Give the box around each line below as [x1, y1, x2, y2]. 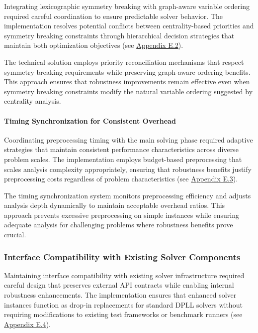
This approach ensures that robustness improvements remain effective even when [4, 76, 250, 87]
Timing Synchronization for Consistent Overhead [4, 115, 176, 126]
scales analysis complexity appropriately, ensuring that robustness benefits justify [4, 164, 252, 174]
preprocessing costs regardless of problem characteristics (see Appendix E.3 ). [4, 173, 238, 184]
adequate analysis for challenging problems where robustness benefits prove [4, 219, 233, 230]
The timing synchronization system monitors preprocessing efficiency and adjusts [4, 190, 251, 200]
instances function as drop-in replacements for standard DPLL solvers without [4, 299, 243, 310]
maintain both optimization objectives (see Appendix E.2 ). [4, 40, 183, 50]
